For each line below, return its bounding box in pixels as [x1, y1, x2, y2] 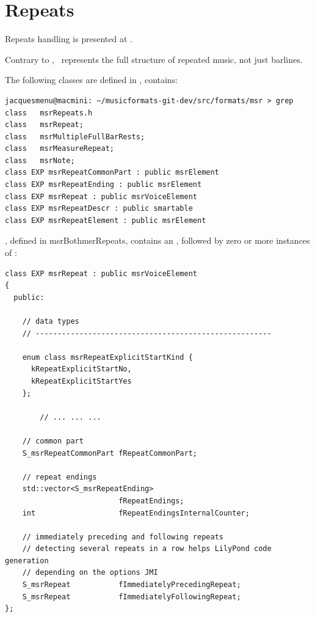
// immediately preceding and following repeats [22, 532, 223, 541]
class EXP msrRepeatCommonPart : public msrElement [5, 168, 219, 177]
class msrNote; [5, 156, 75, 165]
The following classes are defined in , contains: [5, 73, 178, 86]
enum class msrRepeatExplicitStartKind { [22, 352, 193, 362]
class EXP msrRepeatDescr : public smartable [5, 204, 193, 213]
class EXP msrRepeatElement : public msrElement [5, 216, 206, 225]
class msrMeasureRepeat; [5, 144, 114, 153]
